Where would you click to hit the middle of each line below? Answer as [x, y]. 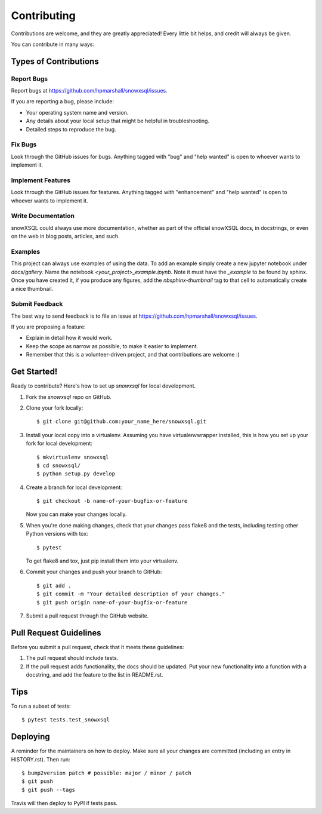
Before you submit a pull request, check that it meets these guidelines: [97, 647]
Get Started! [34, 372]
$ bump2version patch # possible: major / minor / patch [107, 773]
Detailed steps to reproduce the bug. [71, 129]
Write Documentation [43, 216]
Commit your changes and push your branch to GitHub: [94, 572]
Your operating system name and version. [77, 112]
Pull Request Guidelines [56, 633]
